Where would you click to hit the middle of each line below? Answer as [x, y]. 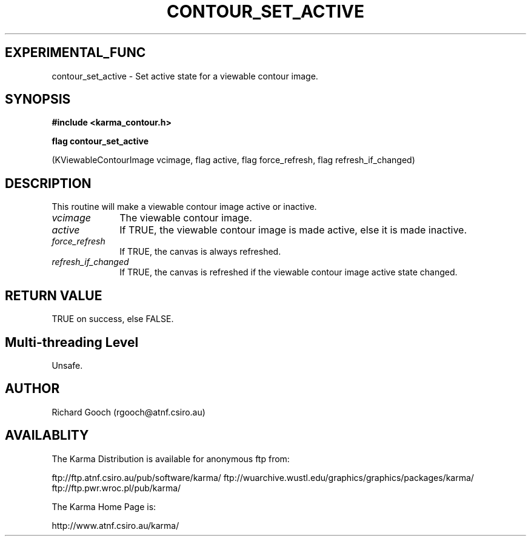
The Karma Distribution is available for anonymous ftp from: [171, 459]
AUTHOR [32, 389]
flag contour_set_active [100, 141]
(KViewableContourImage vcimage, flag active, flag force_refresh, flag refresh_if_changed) [233, 160]
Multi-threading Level [72, 342]
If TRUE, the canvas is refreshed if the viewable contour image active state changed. [289, 272]
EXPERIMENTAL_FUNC [75, 53]
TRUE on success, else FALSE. [113, 319]
